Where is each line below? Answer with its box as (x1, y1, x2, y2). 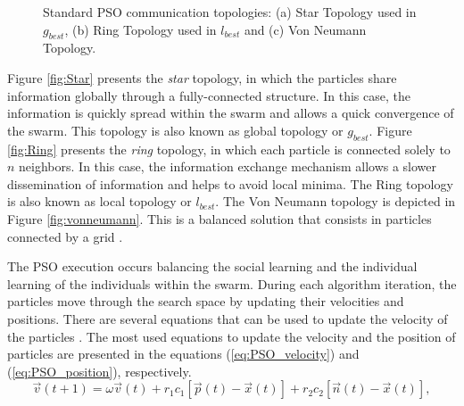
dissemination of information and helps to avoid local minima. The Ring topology (7, 174, 453, 193)
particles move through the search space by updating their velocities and (7, 292, 404, 311)
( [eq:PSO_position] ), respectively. (7, 361, 192, 380)
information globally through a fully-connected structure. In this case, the (7, 86, 410, 104)
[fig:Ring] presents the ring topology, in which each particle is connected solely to (7, 139, 451, 158)
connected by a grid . (7, 227, 123, 245)
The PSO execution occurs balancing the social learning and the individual (7, 257, 418, 276)
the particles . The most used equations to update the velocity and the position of (7, 327, 456, 345)
